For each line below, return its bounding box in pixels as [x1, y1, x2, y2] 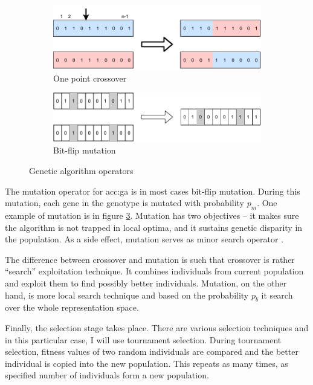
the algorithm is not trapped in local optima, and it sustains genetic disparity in [5, 221, 303, 233]
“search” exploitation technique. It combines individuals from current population [5, 265, 304, 277]
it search [261, 288, 293, 301]
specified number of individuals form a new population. [5, 369, 209, 381]
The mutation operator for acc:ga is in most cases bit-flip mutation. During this [5, 184, 300, 197]
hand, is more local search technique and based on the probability [5, 288, 249, 301]
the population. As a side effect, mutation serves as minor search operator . [5, 233, 284, 245]
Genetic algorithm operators [29, 164, 134, 177]
